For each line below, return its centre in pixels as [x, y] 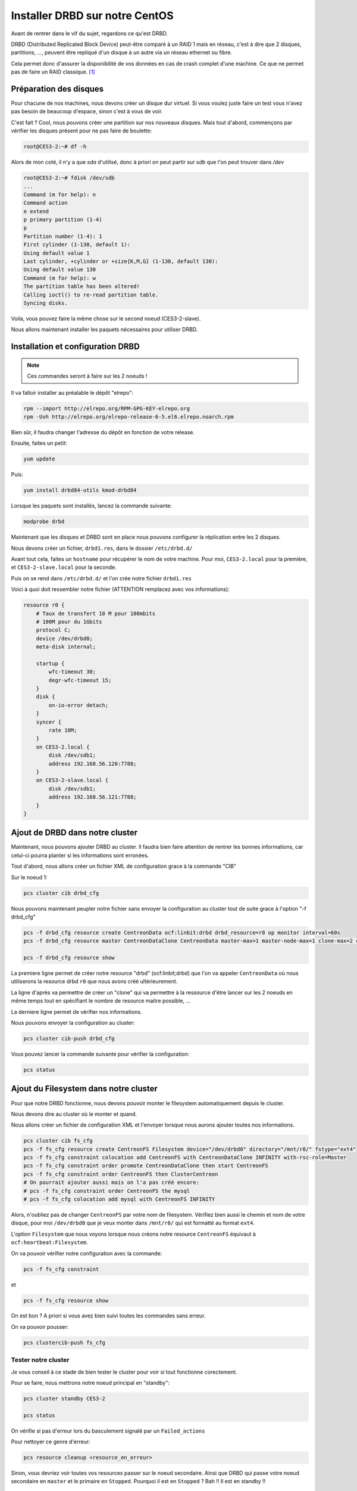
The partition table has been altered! [82, 287]
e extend [36, 211]
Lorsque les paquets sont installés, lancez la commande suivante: [92, 506]
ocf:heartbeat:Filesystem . [50, 1242]
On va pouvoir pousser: [40, 1326]
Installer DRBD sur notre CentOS [92, 16]
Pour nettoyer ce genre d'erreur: [51, 1442]
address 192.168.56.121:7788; [93, 797]
